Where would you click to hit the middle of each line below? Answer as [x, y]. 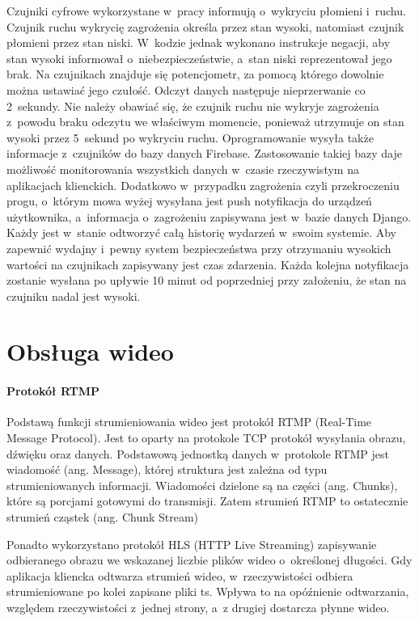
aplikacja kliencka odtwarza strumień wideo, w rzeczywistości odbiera [180, 575]
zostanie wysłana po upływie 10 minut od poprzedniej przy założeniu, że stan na [207, 280]
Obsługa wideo [90, 351]
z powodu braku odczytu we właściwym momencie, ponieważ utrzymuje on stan [205, 122]
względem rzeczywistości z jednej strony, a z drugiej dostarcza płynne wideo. [198, 607]
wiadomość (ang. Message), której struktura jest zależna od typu [167, 469]
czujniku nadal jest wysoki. [74, 296]
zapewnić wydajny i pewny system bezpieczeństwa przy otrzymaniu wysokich [199, 248]
